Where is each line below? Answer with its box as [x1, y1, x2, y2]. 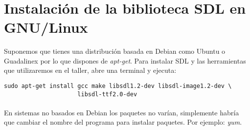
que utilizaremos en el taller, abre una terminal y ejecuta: [4, 65, 177, 75]
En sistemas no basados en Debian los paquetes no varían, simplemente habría [4, 107, 239, 117]
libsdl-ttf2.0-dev [77, 90, 137, 98]
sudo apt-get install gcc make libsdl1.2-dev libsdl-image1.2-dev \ [4, 82, 232, 89]
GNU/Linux [4, 17, 88, 37]
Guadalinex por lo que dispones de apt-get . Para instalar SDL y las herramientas [4, 55, 246, 65]
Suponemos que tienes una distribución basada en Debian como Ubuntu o [4, 46, 226, 56]
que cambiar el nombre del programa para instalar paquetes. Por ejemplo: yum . [4, 117, 242, 127]
